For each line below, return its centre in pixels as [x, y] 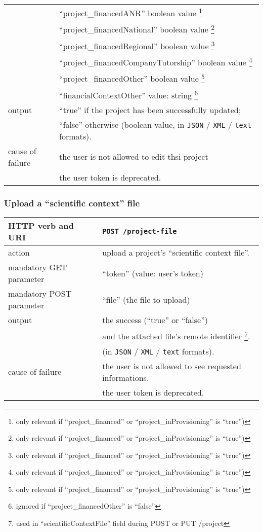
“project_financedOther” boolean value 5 [132, 78]
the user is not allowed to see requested [172, 366]
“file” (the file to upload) [146, 299]
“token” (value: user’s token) [153, 273]
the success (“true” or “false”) [155, 320]
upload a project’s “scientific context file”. [176, 253]
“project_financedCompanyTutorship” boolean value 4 [156, 61]
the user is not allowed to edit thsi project [134, 157]
